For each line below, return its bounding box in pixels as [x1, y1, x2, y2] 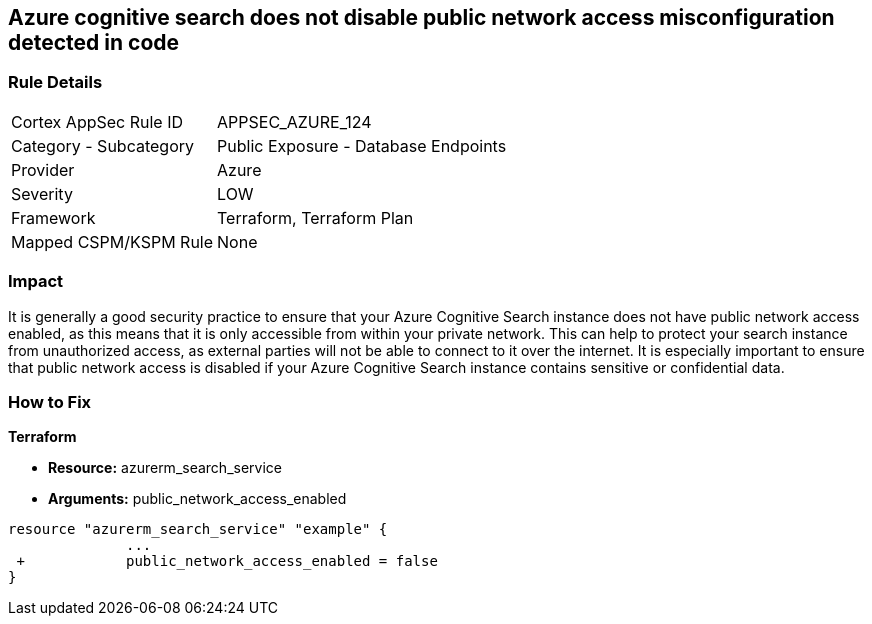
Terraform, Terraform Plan [217, 207, 414, 228]
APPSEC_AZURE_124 [217, 111, 372, 132]
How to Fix [8, 391, 92, 412]
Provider [11, 159, 75, 180]
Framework [11, 207, 96, 228]
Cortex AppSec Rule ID [11, 111, 184, 132]
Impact [8, 271, 64, 292]
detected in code [8, 30, 180, 55]
